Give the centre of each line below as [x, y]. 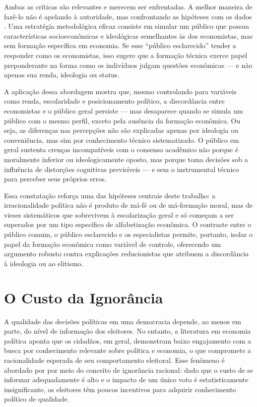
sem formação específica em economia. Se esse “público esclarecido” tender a [120, 45]
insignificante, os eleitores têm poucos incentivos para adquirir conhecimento [120, 389]
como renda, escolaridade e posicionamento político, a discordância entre [114, 101]
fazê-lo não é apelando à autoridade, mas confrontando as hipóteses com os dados [128, 16]
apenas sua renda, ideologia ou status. [62, 75]
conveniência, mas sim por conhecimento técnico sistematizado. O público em [122, 140]
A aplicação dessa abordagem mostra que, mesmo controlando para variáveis [120, 91]
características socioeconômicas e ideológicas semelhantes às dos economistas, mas [128, 35]
